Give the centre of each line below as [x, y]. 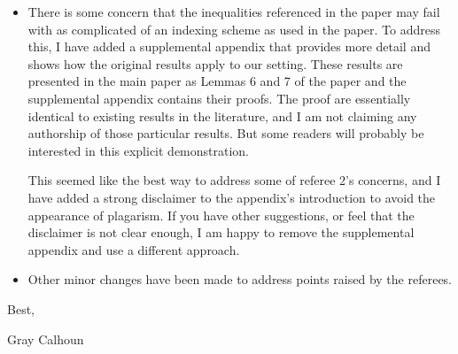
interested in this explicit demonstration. [139, 150]
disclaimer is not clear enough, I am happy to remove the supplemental [221, 232]
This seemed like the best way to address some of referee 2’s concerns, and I [234, 180]
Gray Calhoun [46, 339]
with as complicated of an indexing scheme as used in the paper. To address [234, 29]
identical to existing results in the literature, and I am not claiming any [222, 115]
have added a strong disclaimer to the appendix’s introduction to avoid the [232, 197]
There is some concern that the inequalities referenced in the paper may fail [234, 12]
